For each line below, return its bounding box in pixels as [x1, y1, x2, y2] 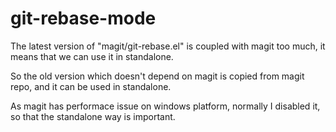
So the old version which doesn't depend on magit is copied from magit [10, 70, 305, 82]
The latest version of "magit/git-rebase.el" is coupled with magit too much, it [10, 40, 326, 52]
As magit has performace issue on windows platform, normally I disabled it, [10, 100, 321, 112]
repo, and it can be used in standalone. [10, 80, 172, 92]
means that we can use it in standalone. [10, 50, 174, 62]
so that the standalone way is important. [10, 110, 176, 122]
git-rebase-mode [10, 7, 157, 30]
